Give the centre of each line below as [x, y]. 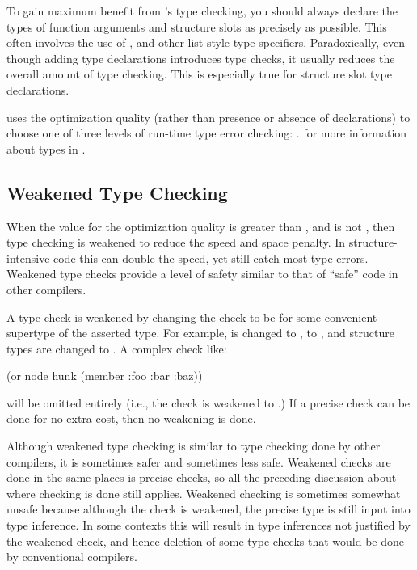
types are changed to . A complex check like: [117, 348]
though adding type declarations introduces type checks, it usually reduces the [201, 58]
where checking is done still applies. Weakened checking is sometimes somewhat [204, 493]
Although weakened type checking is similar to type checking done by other [194, 446]
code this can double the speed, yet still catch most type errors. [211, 258]
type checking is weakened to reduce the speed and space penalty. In [176, 242]
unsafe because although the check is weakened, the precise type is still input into [208, 509]
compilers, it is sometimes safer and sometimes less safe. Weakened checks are [199, 461]
